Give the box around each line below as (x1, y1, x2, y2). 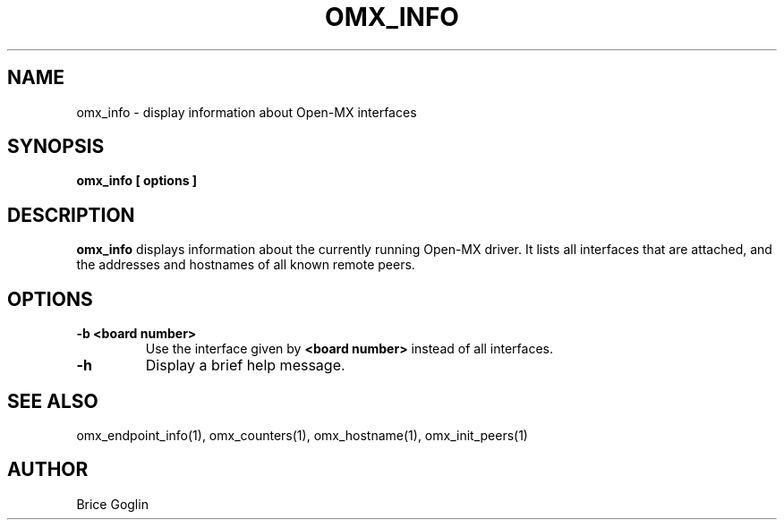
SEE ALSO (7, 389, 98, 412)
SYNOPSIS (7, 135, 105, 158)
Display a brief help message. (145, 356, 345, 375)
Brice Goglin (76, 496, 149, 512)
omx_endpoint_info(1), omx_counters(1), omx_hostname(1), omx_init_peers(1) (76, 427, 528, 443)
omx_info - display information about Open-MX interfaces (76, 104, 417, 120)
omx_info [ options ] (76, 173, 198, 189)
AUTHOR (7, 458, 89, 481)
